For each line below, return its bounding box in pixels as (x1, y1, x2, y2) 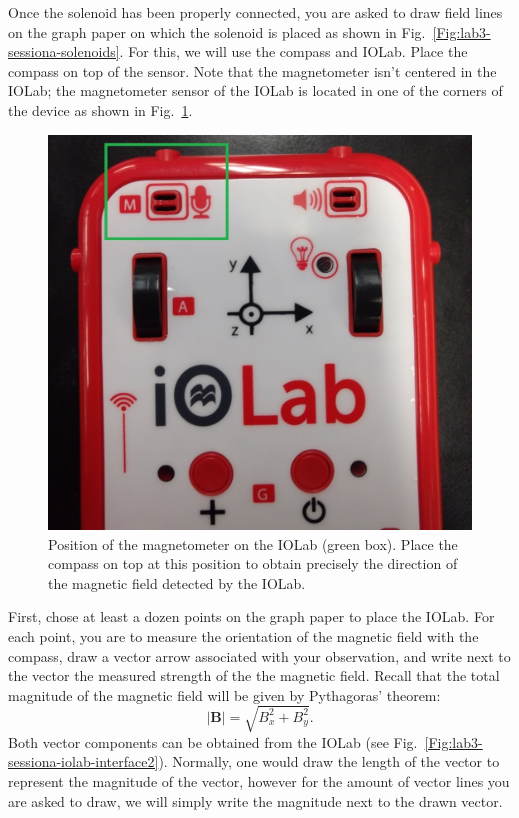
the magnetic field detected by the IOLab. (48, 572, 306, 593)
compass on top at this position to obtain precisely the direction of (48, 553, 458, 574)
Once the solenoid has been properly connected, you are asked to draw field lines (8, 2, 503, 22)
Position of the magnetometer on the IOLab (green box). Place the (48, 533, 458, 554)
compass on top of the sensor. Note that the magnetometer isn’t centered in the (8, 60, 497, 81)
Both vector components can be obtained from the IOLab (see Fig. (8, 731, 418, 752)
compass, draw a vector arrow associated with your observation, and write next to (8, 645, 511, 666)
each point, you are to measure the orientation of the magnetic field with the (8, 625, 479, 646)
